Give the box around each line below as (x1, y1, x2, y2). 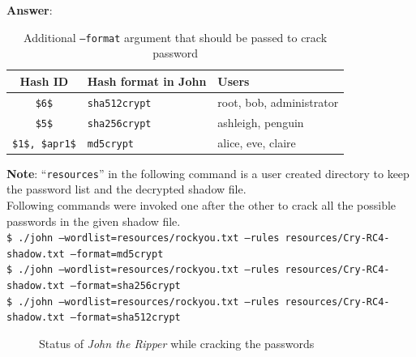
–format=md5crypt (70, 248, 164, 260)
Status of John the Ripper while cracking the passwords (39, 335, 315, 352)
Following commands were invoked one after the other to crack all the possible (6, 196, 397, 213)
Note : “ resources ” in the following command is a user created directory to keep (6, 164, 410, 181)
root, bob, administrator (217, 93, 339, 110)
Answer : (6, 2, 53, 18)
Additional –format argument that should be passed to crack (24, 28, 328, 45)
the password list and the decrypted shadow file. (6, 181, 247, 198)
